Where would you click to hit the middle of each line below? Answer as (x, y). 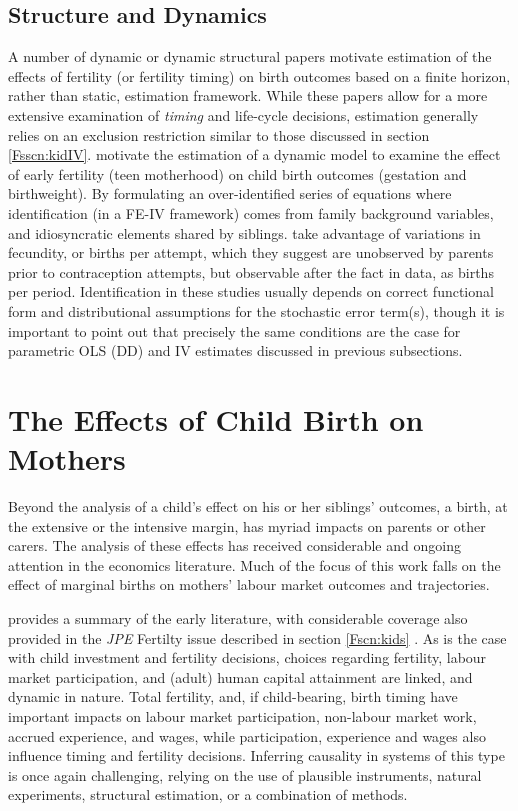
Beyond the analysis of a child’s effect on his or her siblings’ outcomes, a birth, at (258, 506)
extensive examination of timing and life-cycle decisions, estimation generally (243, 114)
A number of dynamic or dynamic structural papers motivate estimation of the (250, 56)
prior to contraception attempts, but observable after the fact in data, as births (251, 271)
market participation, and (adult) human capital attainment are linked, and (240, 676)
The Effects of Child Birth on (216, 418)
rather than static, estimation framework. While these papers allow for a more (248, 95)
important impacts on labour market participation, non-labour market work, (242, 715)
